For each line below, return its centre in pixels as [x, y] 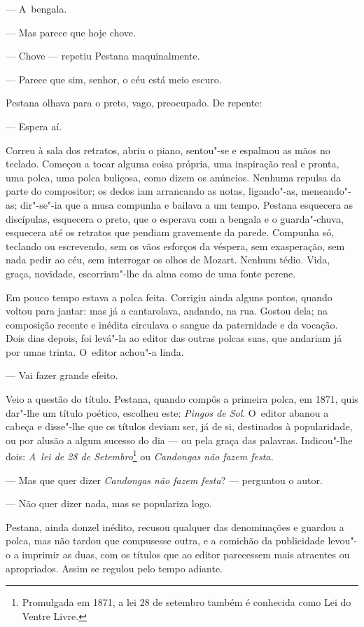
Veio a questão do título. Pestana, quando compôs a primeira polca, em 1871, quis [182, 399]
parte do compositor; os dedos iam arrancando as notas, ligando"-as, [152, 191]
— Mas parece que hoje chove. [71, 32]
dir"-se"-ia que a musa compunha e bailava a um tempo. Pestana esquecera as [187, 204]
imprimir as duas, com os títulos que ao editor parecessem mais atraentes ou [186, 554]
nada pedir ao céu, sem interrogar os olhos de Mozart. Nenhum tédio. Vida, [168, 260]
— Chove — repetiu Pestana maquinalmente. [103, 56]
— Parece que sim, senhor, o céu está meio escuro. [114, 79]
